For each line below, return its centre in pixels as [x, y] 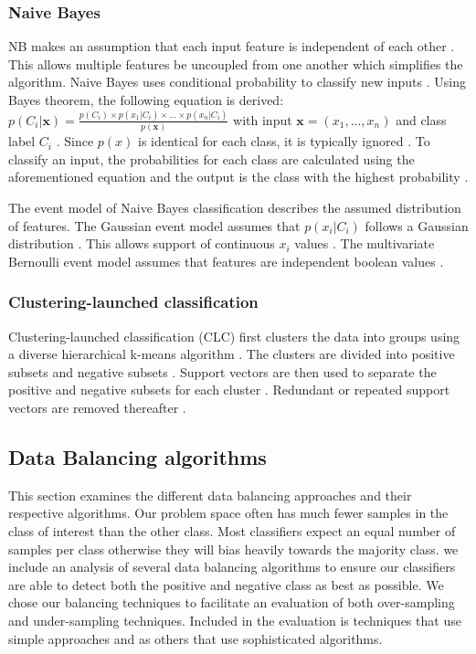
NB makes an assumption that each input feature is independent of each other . [232, 46]
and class [421, 119]
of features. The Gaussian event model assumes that [154, 225]
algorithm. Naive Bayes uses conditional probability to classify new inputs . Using [237, 82]
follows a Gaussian [417, 225]
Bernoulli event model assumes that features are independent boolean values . [226, 261]
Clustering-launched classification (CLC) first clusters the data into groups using [234, 336]
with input [263, 119]
